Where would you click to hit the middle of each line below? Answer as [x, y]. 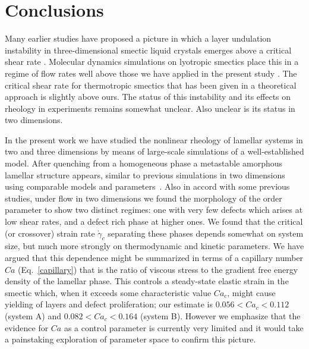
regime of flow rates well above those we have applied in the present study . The [151, 73]
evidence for [27, 327]
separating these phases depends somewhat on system [206, 233]
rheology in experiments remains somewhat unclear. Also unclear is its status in [150, 108]
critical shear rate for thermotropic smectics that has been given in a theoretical [151, 85]
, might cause [251, 292]
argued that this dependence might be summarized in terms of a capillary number [154, 258]
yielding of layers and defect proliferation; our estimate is [109, 304]
